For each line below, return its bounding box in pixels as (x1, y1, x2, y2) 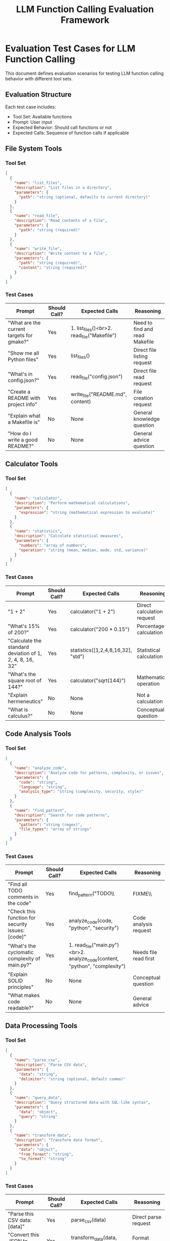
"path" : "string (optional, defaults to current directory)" (18, 194, 151, 199)
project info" (8, 401, 37, 408)
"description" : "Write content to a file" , (14, 251, 108, 256)
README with (8, 394, 40, 401)
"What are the (8, 319, 41, 326)
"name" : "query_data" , (14, 1095, 62, 1100)
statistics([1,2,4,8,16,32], (70, 646, 132, 653)
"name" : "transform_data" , (14, 1133, 71, 1138)
